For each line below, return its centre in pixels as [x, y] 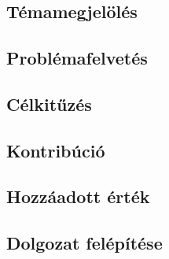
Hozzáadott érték [78, 196]
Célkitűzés [49, 104]
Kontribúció [56, 150]
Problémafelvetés [77, 57]
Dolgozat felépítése [84, 243]
